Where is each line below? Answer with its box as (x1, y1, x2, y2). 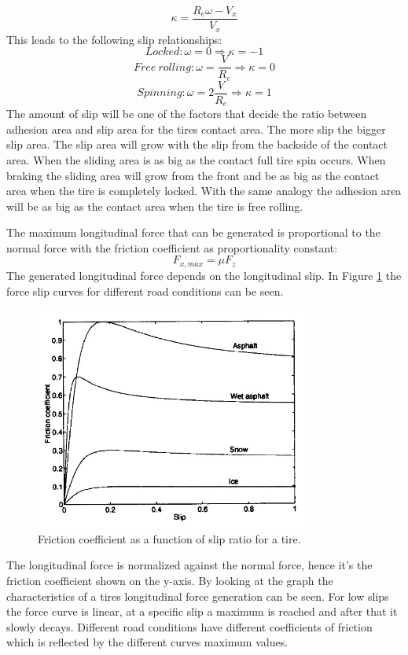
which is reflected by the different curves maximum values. (6, 634, 289, 650)
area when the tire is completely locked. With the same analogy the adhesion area (6, 182, 402, 199)
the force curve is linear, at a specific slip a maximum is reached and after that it (6, 603, 398, 620)
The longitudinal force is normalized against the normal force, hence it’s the (6, 557, 373, 573)
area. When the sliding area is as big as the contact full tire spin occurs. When (6, 151, 386, 167)
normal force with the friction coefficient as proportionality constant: (6, 239, 338, 256)
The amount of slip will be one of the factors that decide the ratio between (6, 105, 367, 122)
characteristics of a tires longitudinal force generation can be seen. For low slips (6, 587, 389, 604)
